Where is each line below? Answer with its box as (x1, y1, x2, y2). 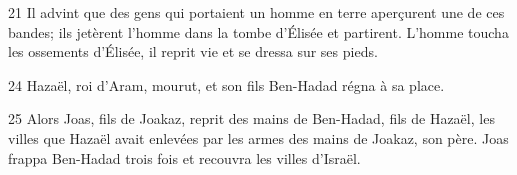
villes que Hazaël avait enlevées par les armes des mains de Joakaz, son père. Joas (8, 127, 509, 148)
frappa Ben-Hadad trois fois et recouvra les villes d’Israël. (8, 147, 361, 168)
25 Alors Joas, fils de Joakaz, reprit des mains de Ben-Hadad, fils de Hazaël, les (8, 108, 495, 129)
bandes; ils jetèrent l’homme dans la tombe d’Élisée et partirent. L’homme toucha (8, 21, 509, 42)
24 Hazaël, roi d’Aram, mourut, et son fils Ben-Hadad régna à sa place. (8, 74, 445, 95)
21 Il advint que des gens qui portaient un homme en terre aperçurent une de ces (8, 2, 505, 22)
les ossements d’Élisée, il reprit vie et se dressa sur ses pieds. (8, 41, 378, 62)
